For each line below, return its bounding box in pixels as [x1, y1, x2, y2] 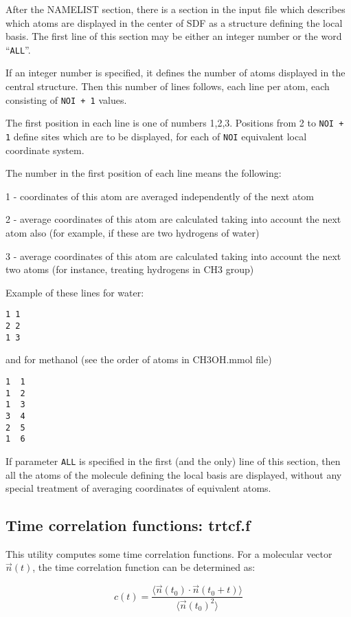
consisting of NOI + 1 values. [5, 92, 127, 107]
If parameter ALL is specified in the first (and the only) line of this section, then [5, 453, 341, 468]
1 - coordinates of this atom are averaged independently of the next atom [5, 188, 315, 203]
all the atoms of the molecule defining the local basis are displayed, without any [5, 467, 342, 481]
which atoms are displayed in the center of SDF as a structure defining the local [5, 15, 343, 30]
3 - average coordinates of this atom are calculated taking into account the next [5, 248, 341, 263]
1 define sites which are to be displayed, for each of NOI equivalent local [5, 129, 307, 143]
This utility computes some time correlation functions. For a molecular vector [5, 546, 332, 561]
